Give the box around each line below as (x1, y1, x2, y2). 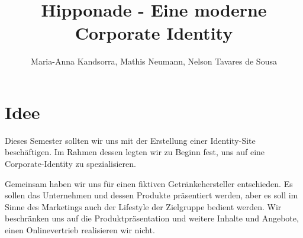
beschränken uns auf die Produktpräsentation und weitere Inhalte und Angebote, (5, 212, 299, 224)
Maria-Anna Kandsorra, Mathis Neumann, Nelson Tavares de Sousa (31, 55, 277, 67)
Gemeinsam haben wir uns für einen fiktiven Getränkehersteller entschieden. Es (5, 177, 293, 189)
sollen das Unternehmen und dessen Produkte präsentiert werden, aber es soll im (5, 189, 298, 201)
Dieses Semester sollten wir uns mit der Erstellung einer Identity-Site (5, 134, 256, 146)
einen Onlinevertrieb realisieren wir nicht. (5, 224, 155, 236)
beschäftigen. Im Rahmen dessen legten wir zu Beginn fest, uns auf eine (5, 146, 265, 158)
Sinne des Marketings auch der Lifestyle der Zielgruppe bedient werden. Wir (5, 200, 282, 213)
